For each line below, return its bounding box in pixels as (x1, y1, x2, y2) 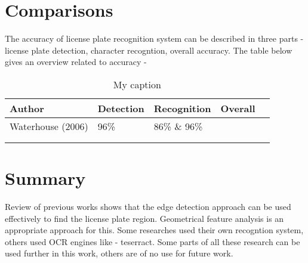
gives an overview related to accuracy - (5, 55, 147, 68)
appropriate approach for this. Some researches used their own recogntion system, (5, 224, 304, 236)
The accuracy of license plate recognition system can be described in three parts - (5, 32, 304, 45)
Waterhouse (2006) (10, 119, 88, 133)
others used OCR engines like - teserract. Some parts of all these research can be (5, 235, 300, 247)
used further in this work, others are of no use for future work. (5, 247, 233, 259)
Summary (5, 166, 86, 190)
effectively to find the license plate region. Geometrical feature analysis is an (5, 212, 284, 224)
